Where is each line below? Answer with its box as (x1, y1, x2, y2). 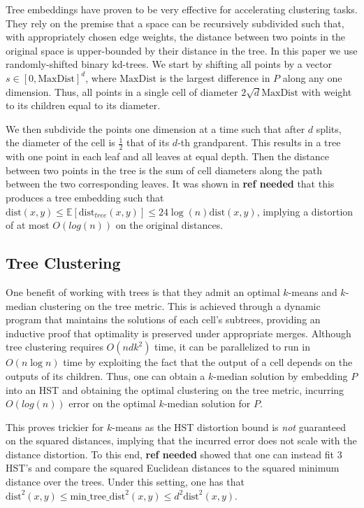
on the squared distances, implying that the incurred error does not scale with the (6, 433, 357, 448)
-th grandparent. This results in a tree (177, 135, 341, 150)
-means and (288, 284, 337, 299)
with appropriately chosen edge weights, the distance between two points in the (6, 29, 346, 44)
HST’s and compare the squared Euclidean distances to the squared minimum (6, 460, 340, 475)
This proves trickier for (6, 419, 104, 434)
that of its (126, 135, 170, 150)
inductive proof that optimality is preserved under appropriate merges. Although (6, 325, 351, 340)
